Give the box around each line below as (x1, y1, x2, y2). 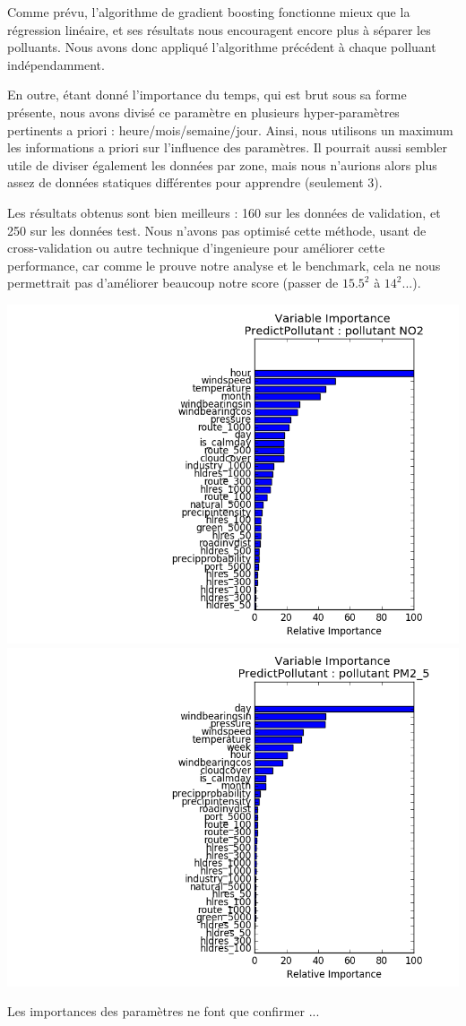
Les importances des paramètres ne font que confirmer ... (7, 1002, 320, 1021)
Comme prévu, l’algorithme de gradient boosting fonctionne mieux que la (7, 3, 410, 21)
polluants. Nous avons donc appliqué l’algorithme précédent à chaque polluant (7, 38, 436, 56)
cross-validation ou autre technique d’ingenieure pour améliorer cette (7, 238, 385, 257)
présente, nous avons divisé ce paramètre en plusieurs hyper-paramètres (7, 102, 400, 121)
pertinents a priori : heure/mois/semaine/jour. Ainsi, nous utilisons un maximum (7, 120, 453, 139)
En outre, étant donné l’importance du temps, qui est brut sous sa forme (7, 85, 407, 104)
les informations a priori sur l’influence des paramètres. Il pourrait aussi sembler (7, 138, 447, 157)
